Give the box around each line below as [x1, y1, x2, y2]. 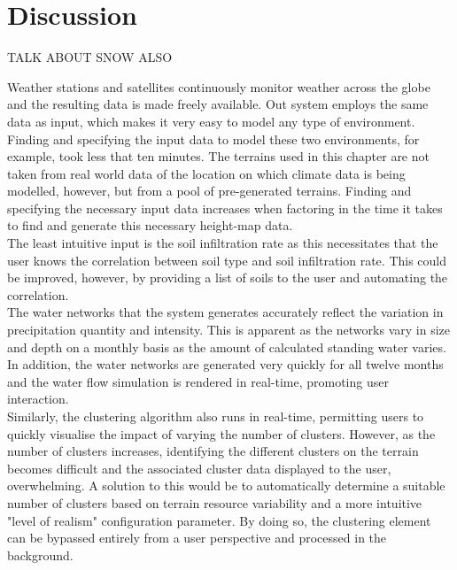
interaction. [7, 389, 69, 408]
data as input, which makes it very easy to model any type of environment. [7, 112, 415, 130]
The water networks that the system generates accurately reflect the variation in [7, 303, 444, 321]
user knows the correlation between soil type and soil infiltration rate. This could [7, 250, 447, 269]
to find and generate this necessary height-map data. [7, 216, 293, 235]
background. [7, 545, 74, 564]
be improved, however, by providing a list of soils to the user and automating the [7, 268, 448, 287]
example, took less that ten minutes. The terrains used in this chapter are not [7, 147, 430, 166]
